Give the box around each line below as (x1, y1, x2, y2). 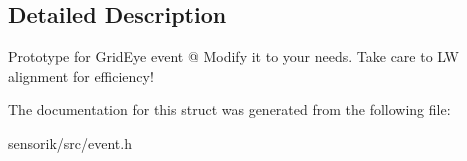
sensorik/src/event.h (8, 132, 132, 153)
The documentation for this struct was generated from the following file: (8, 99, 451, 120)
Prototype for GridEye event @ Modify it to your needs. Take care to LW (8, 46, 459, 67)
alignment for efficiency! (8, 65, 154, 86)
